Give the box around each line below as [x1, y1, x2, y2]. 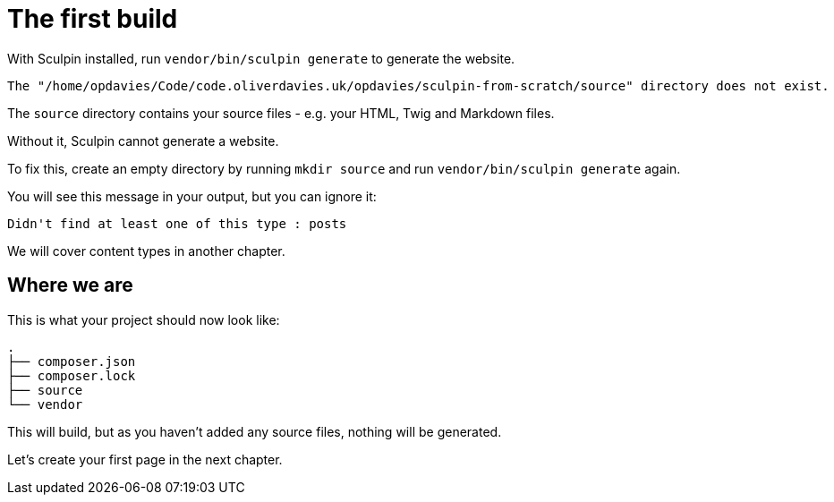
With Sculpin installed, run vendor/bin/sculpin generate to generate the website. [7, 50, 515, 66]
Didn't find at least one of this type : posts [7, 216, 347, 231]
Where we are [7, 274, 133, 297]
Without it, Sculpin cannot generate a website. [7, 132, 279, 149]
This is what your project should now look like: [7, 311, 280, 328]
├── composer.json [7, 353, 136, 369]
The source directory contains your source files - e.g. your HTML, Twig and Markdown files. [7, 105, 555, 121]
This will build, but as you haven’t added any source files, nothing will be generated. [7, 423, 502, 439]
